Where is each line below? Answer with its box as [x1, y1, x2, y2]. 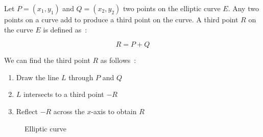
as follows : [100, 55, 136, 65]
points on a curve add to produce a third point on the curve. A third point [4, 14, 238, 24]
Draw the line [16, 72, 59, 82]
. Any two [228, 3, 259, 13]
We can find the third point [4, 55, 90, 65]
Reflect [16, 106, 38, 116]
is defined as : [43, 24, 87, 35]
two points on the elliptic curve [123, 3, 221, 13]
